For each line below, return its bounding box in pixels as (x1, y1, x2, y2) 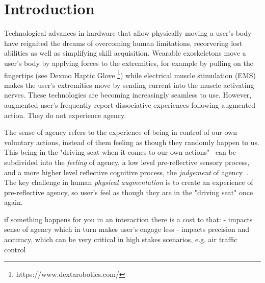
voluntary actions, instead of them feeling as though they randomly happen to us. (4, 136, 259, 147)
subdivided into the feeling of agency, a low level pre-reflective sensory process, (4, 156, 250, 167)
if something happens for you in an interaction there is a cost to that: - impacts (4, 214, 253, 224)
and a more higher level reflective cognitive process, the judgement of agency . (4, 167, 249, 177)
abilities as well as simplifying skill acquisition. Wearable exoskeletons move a (4, 48, 246, 58)
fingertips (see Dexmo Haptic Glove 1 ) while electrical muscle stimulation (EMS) (4, 68, 256, 80)
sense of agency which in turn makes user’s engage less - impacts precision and (4, 224, 250, 234)
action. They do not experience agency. (4, 109, 126, 120)
